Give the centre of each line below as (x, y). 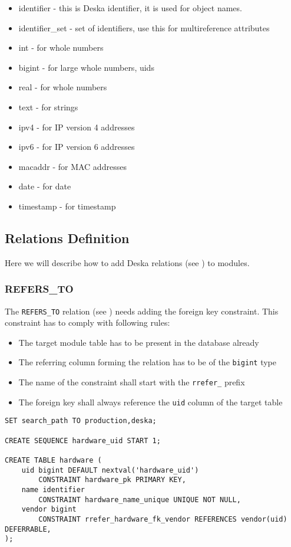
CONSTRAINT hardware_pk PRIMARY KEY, (112, 480)
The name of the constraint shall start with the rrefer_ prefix (132, 382)
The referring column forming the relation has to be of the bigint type (147, 362)
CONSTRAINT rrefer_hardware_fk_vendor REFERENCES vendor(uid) (163, 519)
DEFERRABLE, (28, 529)
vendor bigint (49, 510)
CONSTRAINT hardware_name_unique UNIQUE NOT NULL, (140, 499)
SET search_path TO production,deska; (81, 421)
